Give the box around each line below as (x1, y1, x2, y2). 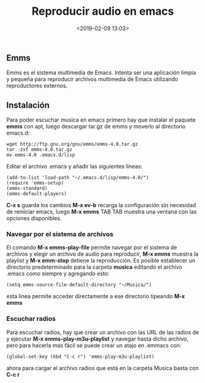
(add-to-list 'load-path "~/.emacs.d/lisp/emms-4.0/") (6, 175, 149, 181)
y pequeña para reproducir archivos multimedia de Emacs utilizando (6, 76, 179, 83)
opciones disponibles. (6, 215, 62, 222)
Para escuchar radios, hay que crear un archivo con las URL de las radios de (6, 328, 199, 336)
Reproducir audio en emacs (31, 4, 174, 18)
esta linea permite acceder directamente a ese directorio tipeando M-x (6, 293, 185, 300)
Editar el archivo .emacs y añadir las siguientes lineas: (6, 163, 143, 170)
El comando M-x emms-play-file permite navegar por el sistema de (6, 244, 177, 251)
